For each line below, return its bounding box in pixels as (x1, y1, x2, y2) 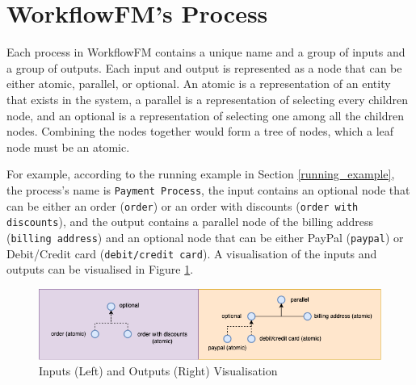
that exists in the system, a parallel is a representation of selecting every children (6, 90, 408, 107)
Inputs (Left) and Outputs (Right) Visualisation (39, 362, 278, 379)
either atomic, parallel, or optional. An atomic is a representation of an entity (6, 75, 391, 92)
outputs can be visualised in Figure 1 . (6, 261, 194, 278)
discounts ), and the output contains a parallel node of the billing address (6, 213, 374, 230)
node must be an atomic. (6, 138, 130, 155)
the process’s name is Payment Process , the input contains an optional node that (6, 181, 410, 198)
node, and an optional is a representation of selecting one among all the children (6, 107, 404, 123)
